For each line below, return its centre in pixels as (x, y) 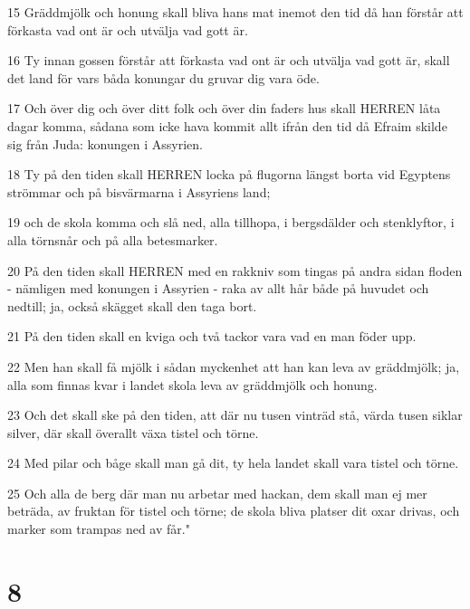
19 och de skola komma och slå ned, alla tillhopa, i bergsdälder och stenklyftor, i (231, 222)
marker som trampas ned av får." (99, 529)
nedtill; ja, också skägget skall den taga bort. (132, 305)
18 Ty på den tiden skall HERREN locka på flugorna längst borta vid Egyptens (229, 174)
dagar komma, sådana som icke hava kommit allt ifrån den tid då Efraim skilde (227, 125)
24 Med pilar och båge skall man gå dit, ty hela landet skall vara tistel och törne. (233, 463)
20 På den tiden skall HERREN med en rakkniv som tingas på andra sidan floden (235, 270)
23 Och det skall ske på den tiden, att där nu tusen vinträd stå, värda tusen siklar (235, 415)
